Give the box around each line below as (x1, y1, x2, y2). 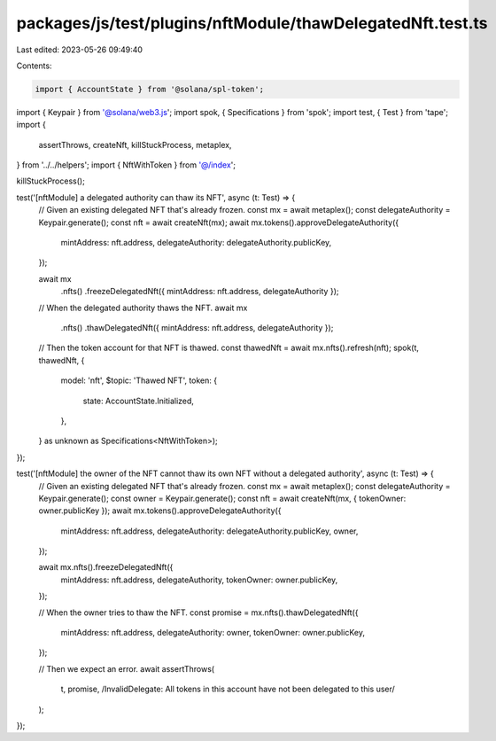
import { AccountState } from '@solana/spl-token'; (35, 84, 265, 94)
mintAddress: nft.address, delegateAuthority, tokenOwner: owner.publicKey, (60, 574, 338, 585)
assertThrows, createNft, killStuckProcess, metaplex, (38, 139, 232, 150)
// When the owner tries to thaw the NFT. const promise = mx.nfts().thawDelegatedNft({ (38, 607, 359, 618)
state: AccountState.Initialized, (82, 395, 195, 406)
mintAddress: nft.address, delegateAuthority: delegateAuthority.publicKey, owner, (60, 526, 359, 536)
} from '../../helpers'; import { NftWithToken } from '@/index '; (16, 160, 236, 170)
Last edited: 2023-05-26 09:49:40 (16, 44, 143, 55)
